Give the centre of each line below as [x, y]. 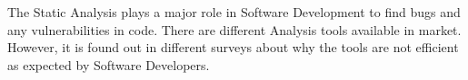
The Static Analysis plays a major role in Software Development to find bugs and [234, 12]
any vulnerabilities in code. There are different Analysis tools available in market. [234, 29]
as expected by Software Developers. [109, 64]
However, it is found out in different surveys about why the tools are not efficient [233, 47]
